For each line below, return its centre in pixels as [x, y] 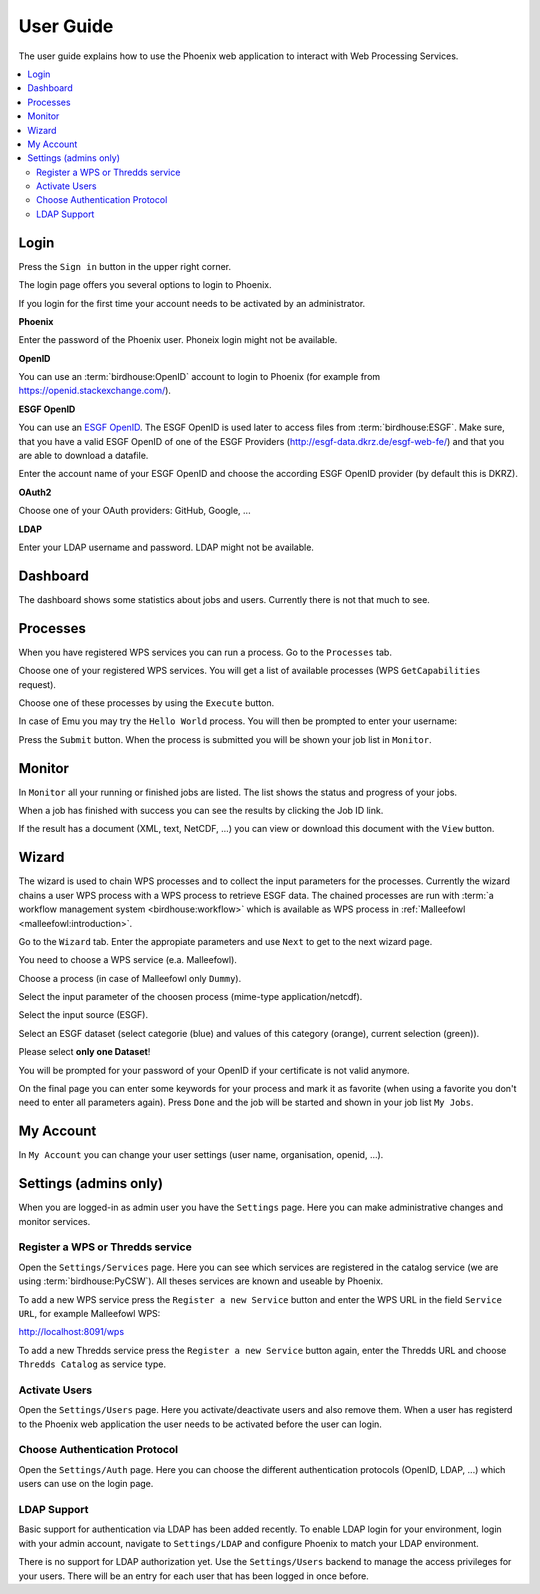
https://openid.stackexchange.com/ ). [95, 391]
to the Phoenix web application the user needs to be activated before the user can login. [200, 1424]
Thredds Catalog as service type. [92, 1364]
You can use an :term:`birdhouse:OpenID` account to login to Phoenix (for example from [199, 377]
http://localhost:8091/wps [71, 1332]
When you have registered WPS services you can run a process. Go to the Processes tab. [205, 652]
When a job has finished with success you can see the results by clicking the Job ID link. [201, 811]
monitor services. [54, 1221]
